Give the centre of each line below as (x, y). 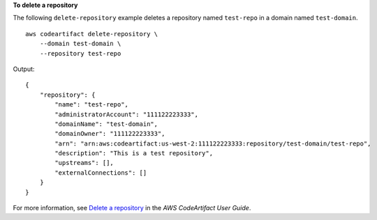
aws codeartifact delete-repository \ (92, 34)
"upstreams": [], (84, 163)
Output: (24, 69)
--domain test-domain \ (80, 44)
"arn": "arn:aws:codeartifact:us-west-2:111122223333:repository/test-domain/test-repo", (213, 143)
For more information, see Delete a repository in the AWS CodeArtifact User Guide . (132, 208)
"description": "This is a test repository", (134, 154)
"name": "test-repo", (92, 105)
